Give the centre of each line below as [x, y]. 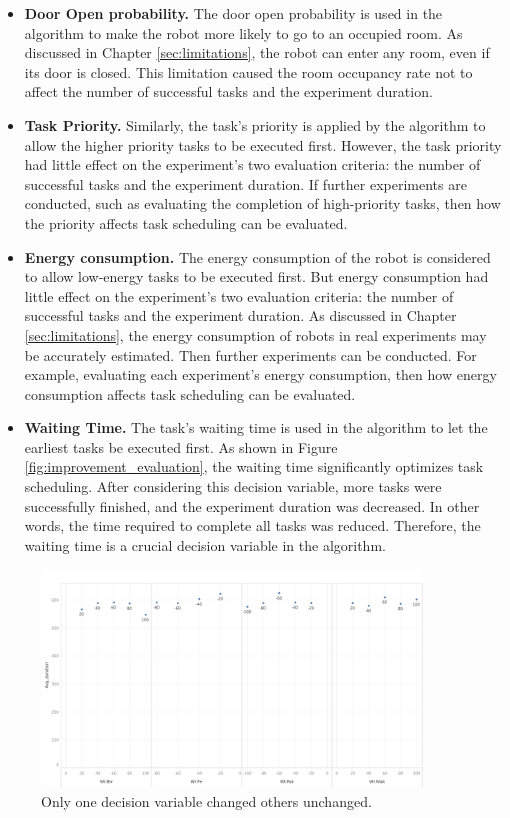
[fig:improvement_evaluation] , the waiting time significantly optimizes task [254, 466]
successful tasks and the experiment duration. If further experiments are [245, 183]
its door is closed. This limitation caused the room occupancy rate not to [248, 71]
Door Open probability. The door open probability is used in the [233, 13]
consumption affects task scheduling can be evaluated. [190, 393]
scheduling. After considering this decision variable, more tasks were [233, 486]
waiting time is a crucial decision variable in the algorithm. [205, 544]
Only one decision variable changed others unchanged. [206, 800]
